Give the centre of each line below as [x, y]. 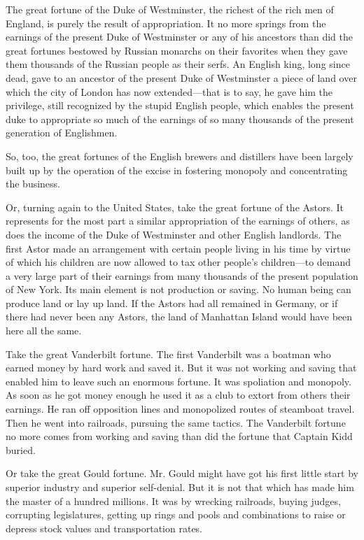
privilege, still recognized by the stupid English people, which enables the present [180, 105]
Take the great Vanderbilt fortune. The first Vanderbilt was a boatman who [168, 354]
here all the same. [44, 331]
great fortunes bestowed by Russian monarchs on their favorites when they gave [177, 50]
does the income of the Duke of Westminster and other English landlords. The [174, 234]
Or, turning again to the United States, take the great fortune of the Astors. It [175, 207]
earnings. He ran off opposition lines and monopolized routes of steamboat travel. [180, 409]
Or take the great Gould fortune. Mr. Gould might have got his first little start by [182, 473]
